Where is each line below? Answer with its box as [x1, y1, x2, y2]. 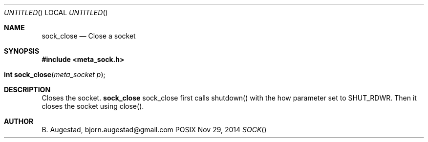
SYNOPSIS [4, 47, 40, 55]
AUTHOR [4, 117, 34, 125]
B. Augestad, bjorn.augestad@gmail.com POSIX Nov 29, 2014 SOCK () [42, 125, 267, 134]
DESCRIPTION [4, 85, 51, 94]
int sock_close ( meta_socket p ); [4, 70, 106, 79]
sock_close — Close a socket [42, 32, 136, 40]
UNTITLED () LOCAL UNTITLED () [4, 8, 108, 17]
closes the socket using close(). [42, 102, 144, 110]
